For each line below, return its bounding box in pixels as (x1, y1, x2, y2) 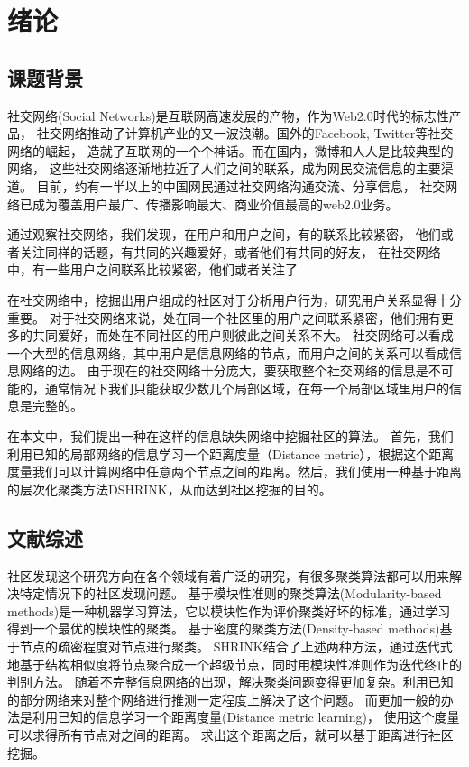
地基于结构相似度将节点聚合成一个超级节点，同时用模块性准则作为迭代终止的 (7, 654, 462, 673)
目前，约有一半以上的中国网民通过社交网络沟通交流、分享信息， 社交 (36, 176, 446, 195)
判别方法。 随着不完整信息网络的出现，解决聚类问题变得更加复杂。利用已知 (7, 672, 454, 691)
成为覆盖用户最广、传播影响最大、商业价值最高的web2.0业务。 (32, 194, 399, 213)
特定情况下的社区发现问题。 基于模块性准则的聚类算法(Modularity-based (19, 584, 442, 603)
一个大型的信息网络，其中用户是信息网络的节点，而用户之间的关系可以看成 (7, 343, 449, 362)
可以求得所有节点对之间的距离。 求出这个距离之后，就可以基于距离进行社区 (7, 725, 454, 744)
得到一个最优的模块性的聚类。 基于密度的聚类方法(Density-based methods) (7, 619, 440, 638)
